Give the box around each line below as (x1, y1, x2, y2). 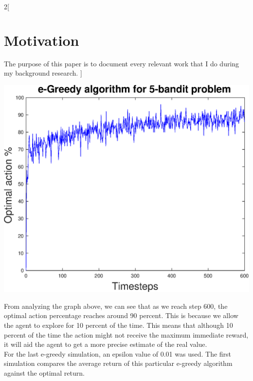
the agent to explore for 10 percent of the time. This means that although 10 (4, 320, 233, 330)
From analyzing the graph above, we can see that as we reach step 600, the (4, 301, 228, 311)
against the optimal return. (4, 367, 85, 378)
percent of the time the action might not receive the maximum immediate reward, (4, 329, 249, 340)
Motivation (4, 30, 79, 50)
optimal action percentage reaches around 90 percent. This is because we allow (4, 310, 238, 321)
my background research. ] (4, 68, 82, 78)
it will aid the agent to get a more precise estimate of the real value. (4, 339, 207, 349)
